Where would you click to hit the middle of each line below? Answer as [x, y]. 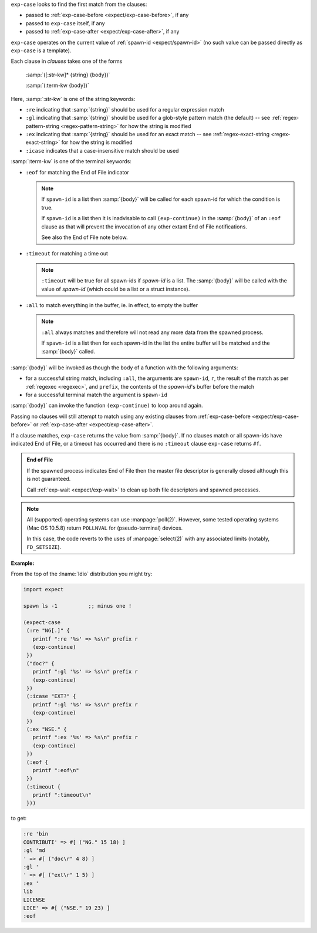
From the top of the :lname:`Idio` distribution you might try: [82, 574]
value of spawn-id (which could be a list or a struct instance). [116, 289]
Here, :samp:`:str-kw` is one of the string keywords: [73, 99]
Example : [23, 563]
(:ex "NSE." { [47, 729]
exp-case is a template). [41, 50]
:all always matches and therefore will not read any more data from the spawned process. [152, 332]
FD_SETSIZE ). [44, 547]
